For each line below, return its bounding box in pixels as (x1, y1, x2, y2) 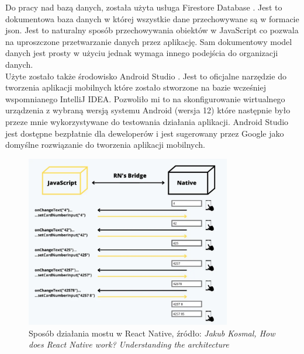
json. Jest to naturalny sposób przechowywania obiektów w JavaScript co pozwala (5, 24, 299, 36)
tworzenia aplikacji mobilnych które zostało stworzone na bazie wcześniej (5, 81, 266, 93)
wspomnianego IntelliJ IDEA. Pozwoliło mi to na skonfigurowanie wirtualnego (5, 92, 285, 105)
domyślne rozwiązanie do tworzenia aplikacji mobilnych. (5, 138, 205, 151)
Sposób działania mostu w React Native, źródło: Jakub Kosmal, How (29, 327, 275, 339)
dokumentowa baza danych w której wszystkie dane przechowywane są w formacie (5, 12, 299, 25)
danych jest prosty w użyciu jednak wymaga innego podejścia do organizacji (5, 47, 278, 59)
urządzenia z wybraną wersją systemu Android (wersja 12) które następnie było (5, 104, 291, 116)
